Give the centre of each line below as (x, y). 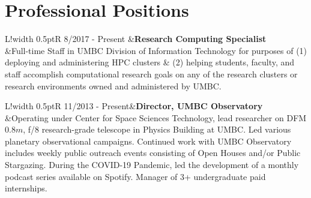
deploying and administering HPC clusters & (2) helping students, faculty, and (150, 62)
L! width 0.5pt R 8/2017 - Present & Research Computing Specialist (136, 39)
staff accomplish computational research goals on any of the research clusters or (151, 73)
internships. (26, 188)
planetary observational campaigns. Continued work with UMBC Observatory (148, 141)
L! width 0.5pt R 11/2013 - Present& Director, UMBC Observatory (134, 106)
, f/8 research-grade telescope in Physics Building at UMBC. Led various (157, 129)
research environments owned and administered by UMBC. (113, 85)
